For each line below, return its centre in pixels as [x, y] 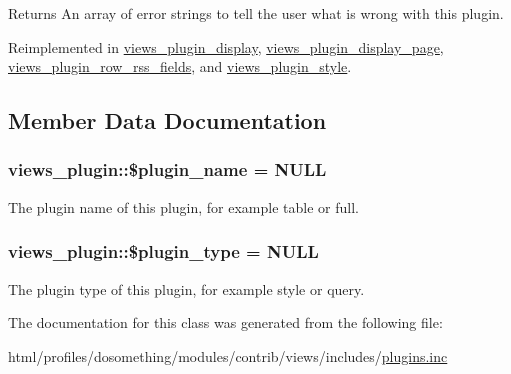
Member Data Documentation [167, 120]
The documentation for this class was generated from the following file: [225, 322]
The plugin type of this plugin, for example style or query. [186, 288]
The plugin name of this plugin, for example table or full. [183, 206]
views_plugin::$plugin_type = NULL [163, 251]
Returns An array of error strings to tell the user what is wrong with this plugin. [256, 13]
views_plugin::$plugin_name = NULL [167, 169]
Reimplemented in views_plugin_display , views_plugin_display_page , [226, 46]
